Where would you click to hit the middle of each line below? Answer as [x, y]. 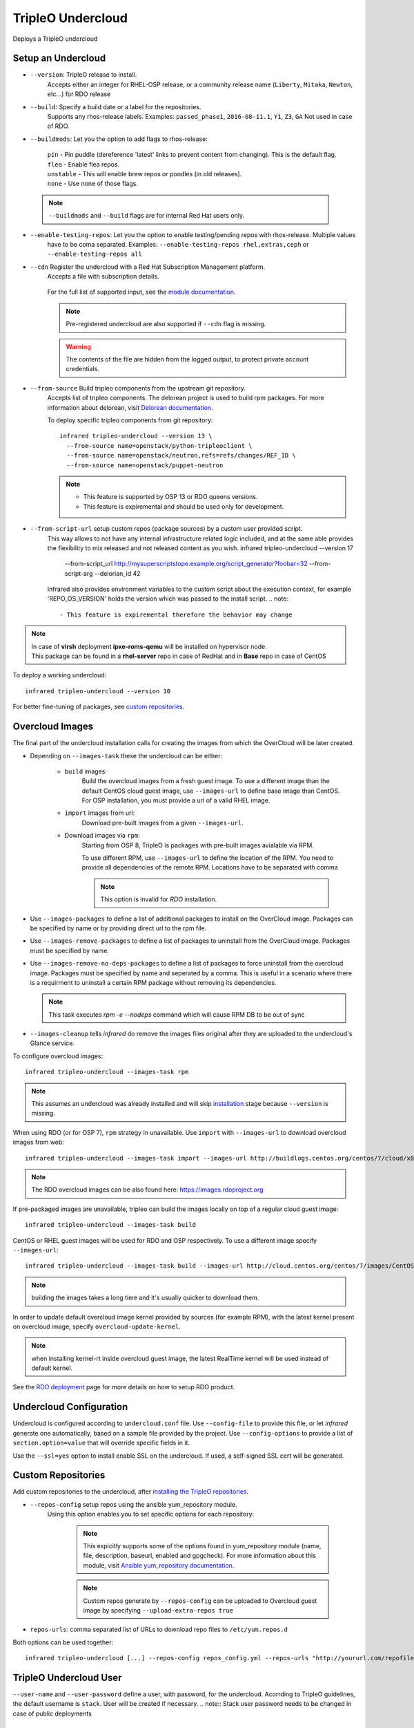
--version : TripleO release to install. [83, 75]
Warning [78, 346]
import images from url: [100, 813]
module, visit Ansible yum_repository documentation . [159, 1565]
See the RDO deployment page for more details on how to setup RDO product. [124, 1387]
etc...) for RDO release [79, 94]
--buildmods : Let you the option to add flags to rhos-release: [119, 139]
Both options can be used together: [63, 1642]
